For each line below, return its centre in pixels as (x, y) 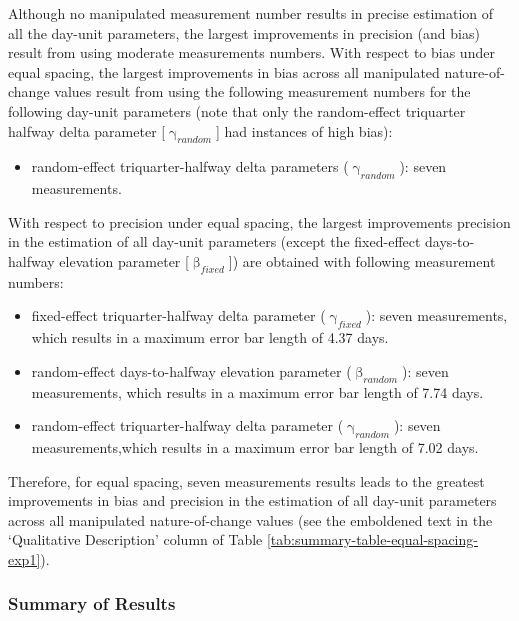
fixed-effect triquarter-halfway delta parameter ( (178, 315)
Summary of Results (92, 603)
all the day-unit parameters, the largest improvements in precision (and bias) (244, 32)
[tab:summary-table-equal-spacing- (372, 539)
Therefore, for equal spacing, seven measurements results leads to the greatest (246, 480)
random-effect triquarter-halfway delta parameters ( (190, 166)
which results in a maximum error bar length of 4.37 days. (210, 337)
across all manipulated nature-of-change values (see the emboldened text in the (250, 519)
